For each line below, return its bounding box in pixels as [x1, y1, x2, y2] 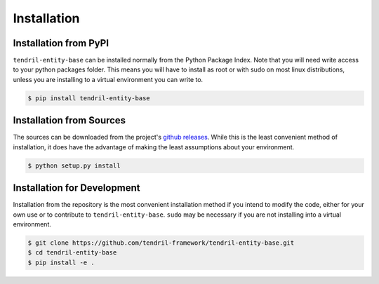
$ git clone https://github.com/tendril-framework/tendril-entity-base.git [27, 238, 295, 247]
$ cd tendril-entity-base [27, 249, 117, 257]
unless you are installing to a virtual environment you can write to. [13, 75, 204, 83]
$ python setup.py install [27, 161, 121, 170]
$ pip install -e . [27, 258, 95, 266]
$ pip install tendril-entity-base [27, 94, 150, 102]
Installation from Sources [13, 114, 126, 126]
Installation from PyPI [13, 37, 109, 49]
